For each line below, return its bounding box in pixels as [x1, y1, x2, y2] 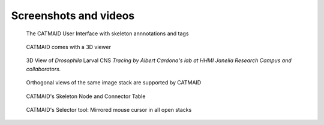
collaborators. [26, 65, 61, 72]
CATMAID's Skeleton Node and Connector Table [26, 93, 146, 100]
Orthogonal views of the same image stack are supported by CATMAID [26, 79, 202, 86]
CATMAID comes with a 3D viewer [26, 43, 111, 50]
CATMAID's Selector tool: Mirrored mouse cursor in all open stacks [26, 106, 192, 113]
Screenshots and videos [11, 9, 135, 22]
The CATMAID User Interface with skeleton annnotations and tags [26, 30, 189, 37]
